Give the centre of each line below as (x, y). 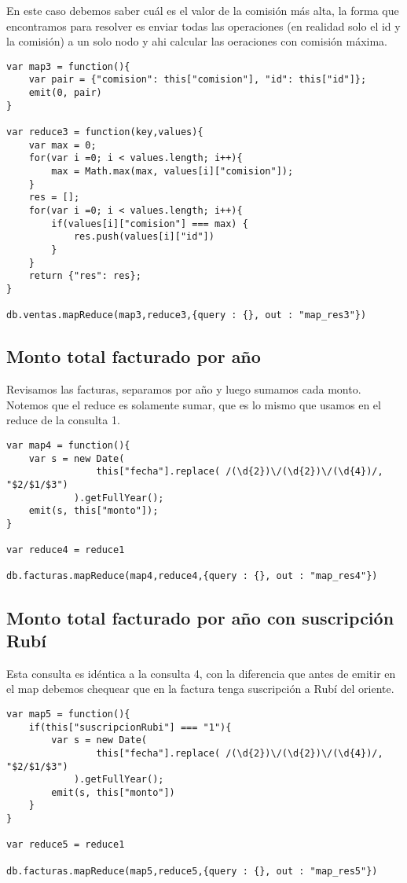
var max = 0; (62, 145)
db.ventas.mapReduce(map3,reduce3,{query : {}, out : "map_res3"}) (187, 315)
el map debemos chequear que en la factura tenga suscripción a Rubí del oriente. (200, 689)
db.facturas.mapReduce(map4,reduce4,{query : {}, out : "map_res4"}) (192, 576)
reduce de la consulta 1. (63, 420)
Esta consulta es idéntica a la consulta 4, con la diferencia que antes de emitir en (201, 673)
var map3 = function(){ (68, 66)
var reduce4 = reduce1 (66, 550)
